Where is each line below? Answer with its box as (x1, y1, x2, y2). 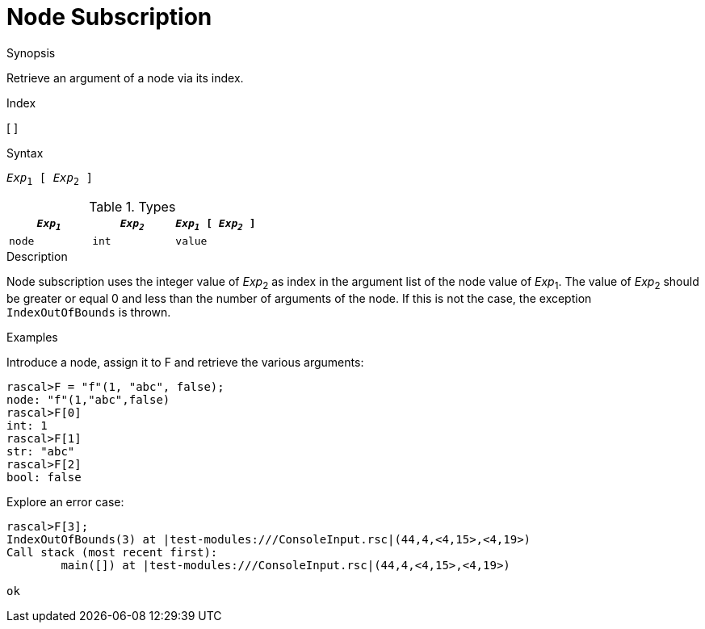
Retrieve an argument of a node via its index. (6, 70, 244, 85)
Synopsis (6, 45, 56, 60)
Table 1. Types (89, 198, 176, 215)
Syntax (6, 145, 44, 160)
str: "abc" (6, 444, 75, 458)
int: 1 (6, 418, 48, 432)
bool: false (6, 470, 82, 484)
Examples (6, 329, 58, 344)
